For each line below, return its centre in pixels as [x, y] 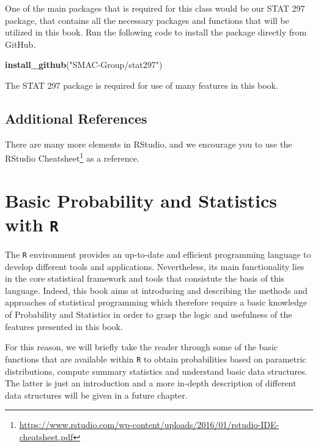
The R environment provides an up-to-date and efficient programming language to [158, 254]
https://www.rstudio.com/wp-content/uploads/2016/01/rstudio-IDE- [149, 425]
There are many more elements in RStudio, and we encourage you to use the [149, 144]
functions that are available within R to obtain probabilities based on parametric [156, 359]
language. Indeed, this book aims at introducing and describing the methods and [156, 290]
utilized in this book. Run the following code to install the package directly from [156, 32]
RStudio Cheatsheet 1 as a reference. [72, 157]
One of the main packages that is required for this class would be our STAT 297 [155, 8]
